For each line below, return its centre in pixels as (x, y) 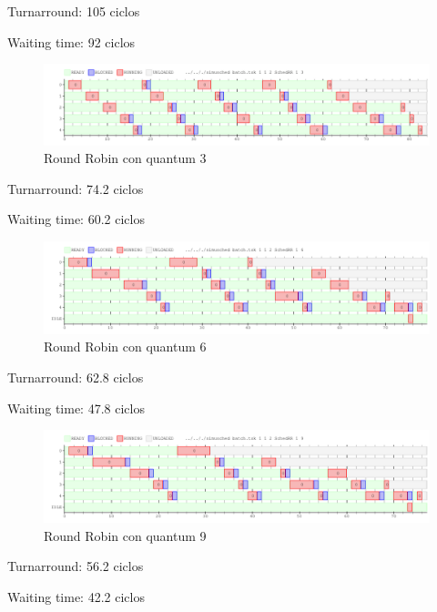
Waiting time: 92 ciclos (71, 41)
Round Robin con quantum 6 (125, 347)
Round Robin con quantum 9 (125, 535)
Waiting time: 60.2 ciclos (76, 219)
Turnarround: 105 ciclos (74, 11)
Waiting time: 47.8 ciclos (76, 408)
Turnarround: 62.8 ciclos (76, 377)
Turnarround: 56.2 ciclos (76, 566)
